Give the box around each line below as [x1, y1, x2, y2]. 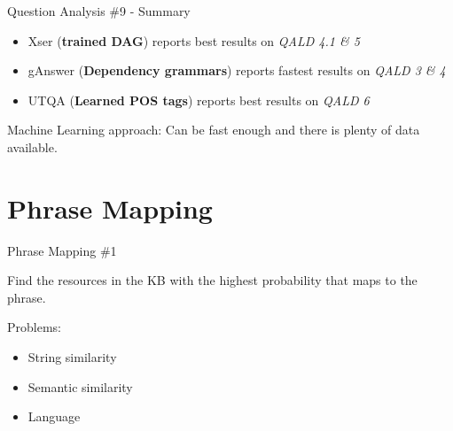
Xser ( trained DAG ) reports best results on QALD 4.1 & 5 [27, 31, 360, 50]
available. [7, 137, 58, 156]
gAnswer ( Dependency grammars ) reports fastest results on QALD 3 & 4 [27, 61, 446, 80]
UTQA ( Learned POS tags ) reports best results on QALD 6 [27, 90, 370, 109]
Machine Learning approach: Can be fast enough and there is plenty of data [7, 120, 420, 139]
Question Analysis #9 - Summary [7, 2, 191, 19]
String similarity [27, 348, 117, 366]
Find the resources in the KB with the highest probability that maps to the [7, 271, 418, 289]
